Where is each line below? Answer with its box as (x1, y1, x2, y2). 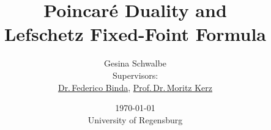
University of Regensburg (87, 113, 183, 126)
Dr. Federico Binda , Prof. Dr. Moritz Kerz (58, 81, 213, 93)
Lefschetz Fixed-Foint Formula (4, 21, 267, 46)
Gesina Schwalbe (103, 57, 167, 70)
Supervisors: (112, 68, 158, 81)
